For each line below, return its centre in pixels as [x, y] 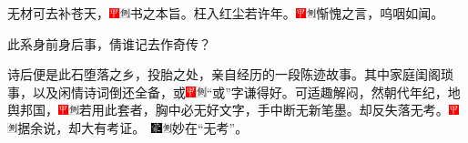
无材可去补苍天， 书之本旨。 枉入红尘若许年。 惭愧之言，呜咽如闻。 [226, 13]
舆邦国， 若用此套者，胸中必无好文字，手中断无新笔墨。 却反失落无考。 [228, 110]
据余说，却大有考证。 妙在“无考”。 [133, 127]
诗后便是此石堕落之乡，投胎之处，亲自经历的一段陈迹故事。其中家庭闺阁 [224, 74]
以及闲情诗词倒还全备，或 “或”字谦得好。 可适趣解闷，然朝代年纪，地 [246, 92]
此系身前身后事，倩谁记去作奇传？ [109, 43]
